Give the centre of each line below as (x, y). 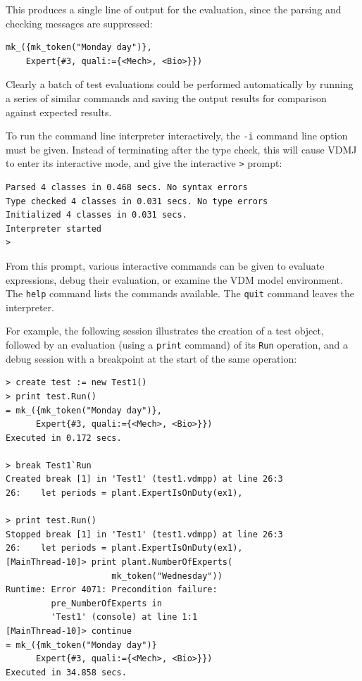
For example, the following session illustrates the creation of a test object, (165, 331)
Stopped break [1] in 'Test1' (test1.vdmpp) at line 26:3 (144, 534)
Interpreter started (54, 229)
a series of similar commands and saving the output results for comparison (166, 98)
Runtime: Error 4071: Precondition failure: (112, 590)
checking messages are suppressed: (79, 23)
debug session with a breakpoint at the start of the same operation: (151, 358)
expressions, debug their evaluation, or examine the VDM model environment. (174, 279)
